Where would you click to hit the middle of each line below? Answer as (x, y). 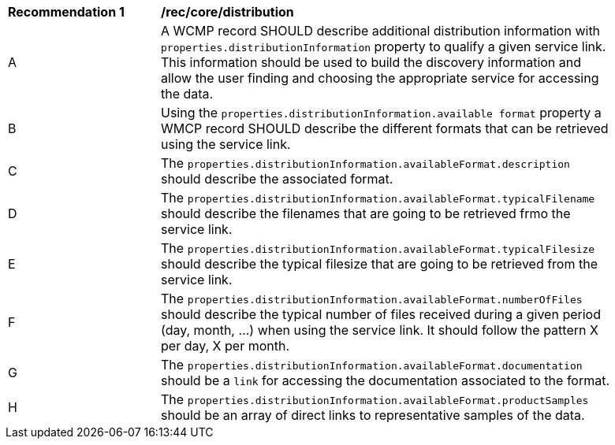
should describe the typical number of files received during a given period (381, 314)
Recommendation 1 (66, 12)
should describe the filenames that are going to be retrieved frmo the (366, 213)
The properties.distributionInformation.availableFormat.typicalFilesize (378, 248)
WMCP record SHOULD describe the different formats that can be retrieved (385, 128)
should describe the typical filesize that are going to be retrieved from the (379, 264)
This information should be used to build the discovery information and (371, 62)
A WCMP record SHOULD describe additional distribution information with (381, 31)
